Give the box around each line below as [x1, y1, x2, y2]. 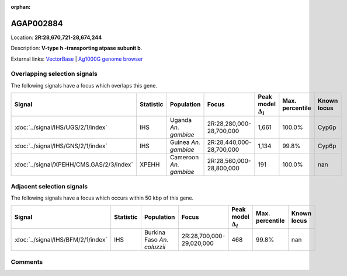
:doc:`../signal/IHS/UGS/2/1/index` [14, 123, 107, 131]
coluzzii [144, 243, 166, 251]
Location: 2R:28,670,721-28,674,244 [11, 34, 102, 41]
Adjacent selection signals [11, 182, 88, 190]
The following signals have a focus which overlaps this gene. [11, 82, 158, 89]
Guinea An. [169, 138, 201, 146]
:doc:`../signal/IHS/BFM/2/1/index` [14, 236, 107, 244]
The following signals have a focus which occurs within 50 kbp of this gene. [11, 194, 194, 201]
